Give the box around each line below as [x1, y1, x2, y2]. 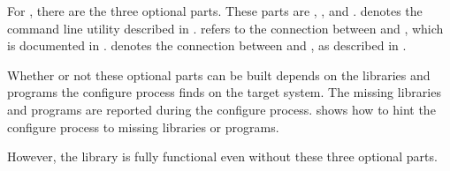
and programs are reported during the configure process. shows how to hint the [7, 100, 436, 118]
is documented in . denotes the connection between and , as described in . [7, 36, 407, 55]
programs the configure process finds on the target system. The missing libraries [7, 83, 441, 101]
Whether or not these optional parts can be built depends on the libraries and [7, 65, 431, 84]
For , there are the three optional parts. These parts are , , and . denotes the [7, 2, 423, 19]
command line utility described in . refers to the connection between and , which [7, 19, 444, 37]
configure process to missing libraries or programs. [7, 117, 279, 136]
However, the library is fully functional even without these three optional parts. [7, 147, 438, 166]
